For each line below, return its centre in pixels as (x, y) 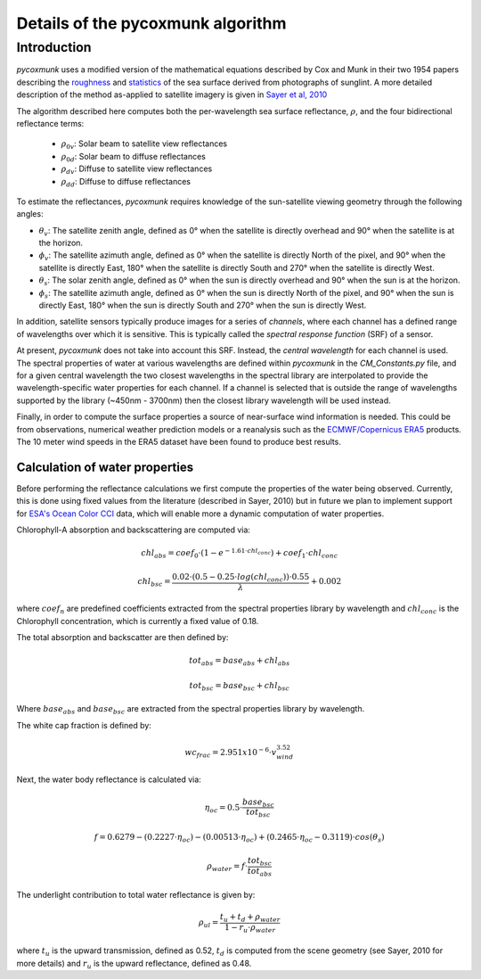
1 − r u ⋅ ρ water (250, 928)
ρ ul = (208, 923)
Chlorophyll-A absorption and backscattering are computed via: (134, 530)
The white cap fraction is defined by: (84, 725)
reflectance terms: (50, 123)
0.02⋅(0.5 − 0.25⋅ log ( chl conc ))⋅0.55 (241, 578)
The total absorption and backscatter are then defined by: (122, 638)
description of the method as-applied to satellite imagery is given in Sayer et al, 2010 (172, 95)
